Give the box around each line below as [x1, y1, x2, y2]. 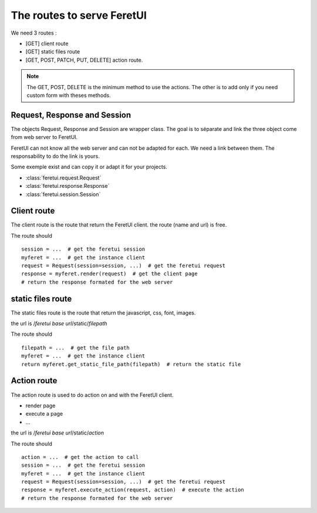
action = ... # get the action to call [21, 454, 139, 460]
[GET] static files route [25, 48, 80, 55]
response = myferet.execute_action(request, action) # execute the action [21, 487, 244, 493]
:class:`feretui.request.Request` [25, 174, 102, 181]
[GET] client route [25, 40, 69, 47]
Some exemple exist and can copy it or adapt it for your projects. [11, 163, 167, 170]
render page [25, 402, 56, 409]
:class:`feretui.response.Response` [25, 183, 110, 190]
